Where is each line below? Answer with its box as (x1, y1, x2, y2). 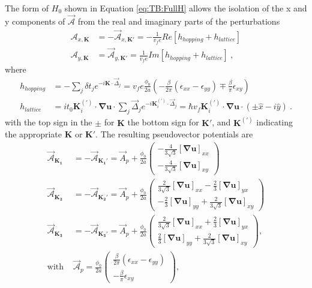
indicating (256, 116, 293, 128)
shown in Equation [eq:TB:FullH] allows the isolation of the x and (64, 2, 307, 14)
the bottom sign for (127, 116, 199, 128)
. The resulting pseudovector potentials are (95, 128, 253, 140)
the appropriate (5, 128, 62, 140)
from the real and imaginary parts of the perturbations (77, 14, 280, 27)
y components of (5, 14, 65, 27)
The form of (5, 2, 49, 14)
